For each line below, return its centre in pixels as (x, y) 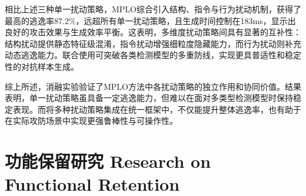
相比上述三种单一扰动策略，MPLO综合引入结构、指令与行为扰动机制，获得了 (153, 9)
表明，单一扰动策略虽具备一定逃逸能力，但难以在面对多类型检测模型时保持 (149, 98)
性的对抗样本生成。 (42, 66)
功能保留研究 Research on (108, 161)
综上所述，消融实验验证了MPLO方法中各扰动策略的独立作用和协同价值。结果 (153, 86)
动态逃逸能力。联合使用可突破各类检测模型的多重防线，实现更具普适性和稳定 (153, 55)
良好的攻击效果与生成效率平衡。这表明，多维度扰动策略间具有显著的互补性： (153, 32)
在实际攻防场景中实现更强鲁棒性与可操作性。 (91, 121)
